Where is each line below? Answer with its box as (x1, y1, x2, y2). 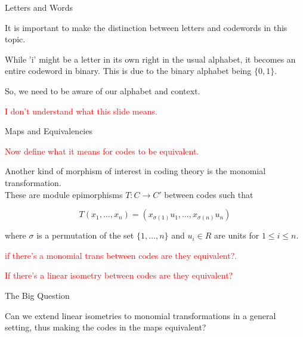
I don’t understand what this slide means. (5, 104, 157, 117)
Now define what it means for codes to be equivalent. (5, 144, 199, 157)
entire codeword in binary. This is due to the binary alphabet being (5, 64, 252, 77)
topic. (5, 33, 26, 45)
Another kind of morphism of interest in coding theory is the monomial (5, 165, 266, 177)
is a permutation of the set (36, 229, 134, 242)
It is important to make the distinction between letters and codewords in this (5, 21, 287, 33)
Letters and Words (5, 1, 73, 13)
